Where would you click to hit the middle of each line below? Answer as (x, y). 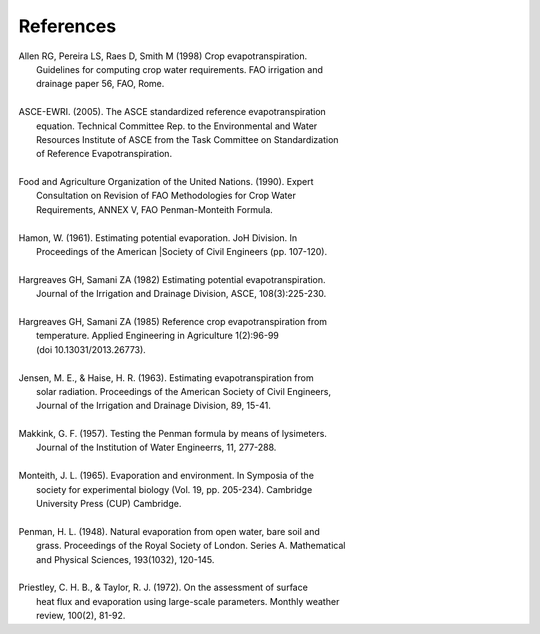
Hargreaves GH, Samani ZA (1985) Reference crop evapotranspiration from (173, 321)
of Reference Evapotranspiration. (104, 154)
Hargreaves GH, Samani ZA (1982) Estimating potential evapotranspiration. (172, 279)
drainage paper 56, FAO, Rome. (100, 84)
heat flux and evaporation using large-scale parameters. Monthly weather (188, 601)
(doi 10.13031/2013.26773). (91, 349)
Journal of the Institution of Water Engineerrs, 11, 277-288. (156, 447)
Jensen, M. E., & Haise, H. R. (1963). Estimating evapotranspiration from (166, 377)
